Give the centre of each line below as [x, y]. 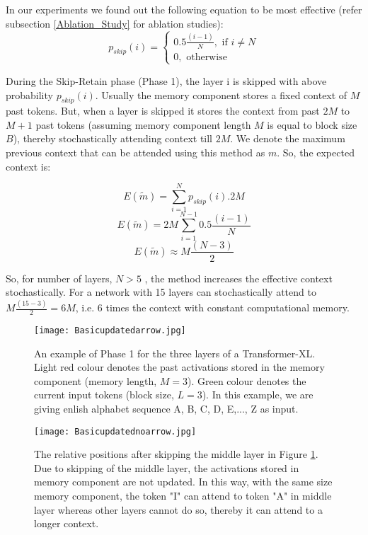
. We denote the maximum [288, 138]
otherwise [207, 57]
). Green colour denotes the [247, 380]
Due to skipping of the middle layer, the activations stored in [167, 467]
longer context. [67, 523]
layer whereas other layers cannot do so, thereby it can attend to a [178, 509]
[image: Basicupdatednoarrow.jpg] [115, 431]
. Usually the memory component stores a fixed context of [221, 94]
